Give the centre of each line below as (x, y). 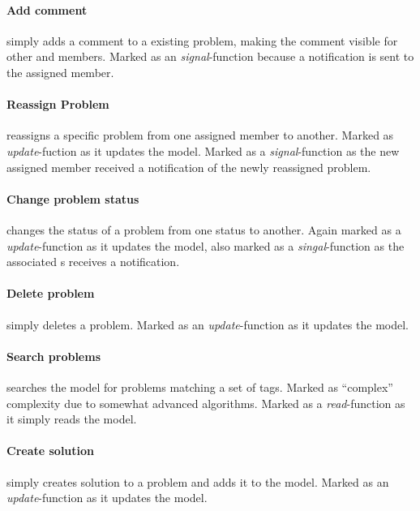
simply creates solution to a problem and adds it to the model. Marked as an (198, 481)
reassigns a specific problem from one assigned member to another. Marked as (200, 135)
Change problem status (73, 198)
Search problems (54, 356)
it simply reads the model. (72, 419)
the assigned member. (60, 72)
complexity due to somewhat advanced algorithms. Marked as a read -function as (206, 403)
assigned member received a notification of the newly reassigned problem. (189, 167)
